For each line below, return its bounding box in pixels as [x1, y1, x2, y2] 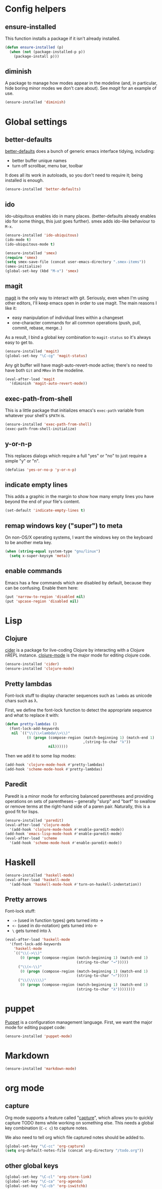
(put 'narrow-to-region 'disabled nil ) [5, 594, 86, 599]
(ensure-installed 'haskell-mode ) [5, 873, 75, 878]
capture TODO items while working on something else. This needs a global [5, 1120, 154, 1125]
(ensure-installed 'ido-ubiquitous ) [5, 233, 79, 238]
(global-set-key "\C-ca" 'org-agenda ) [5, 1179, 83, 1184]
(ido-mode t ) [5, 237, 31, 242]
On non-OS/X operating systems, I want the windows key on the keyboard [5, 534, 153, 540]
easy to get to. [5, 339, 34, 345]
